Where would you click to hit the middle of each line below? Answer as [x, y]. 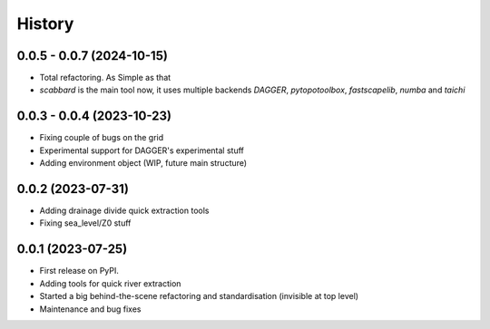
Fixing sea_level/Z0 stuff [85, 223]
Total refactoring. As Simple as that [105, 78]
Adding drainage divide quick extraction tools [124, 211]
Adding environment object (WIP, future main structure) [143, 163]
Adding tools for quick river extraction [110, 283]
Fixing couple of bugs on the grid [102, 138]
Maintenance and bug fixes [90, 309]
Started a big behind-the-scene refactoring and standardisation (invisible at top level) [199, 296]
